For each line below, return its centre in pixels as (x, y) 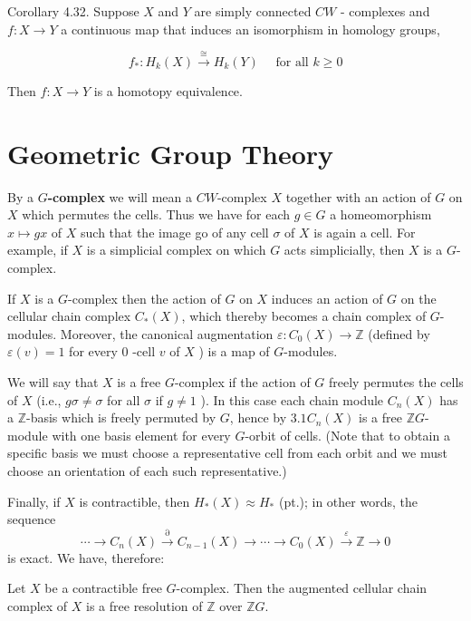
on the (418, 298)
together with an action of (358, 196)
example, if (38, 250)
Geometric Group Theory (171, 153)
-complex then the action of (144, 298)
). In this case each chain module (292, 399)
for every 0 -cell (112, 351)
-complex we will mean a (120, 196)
